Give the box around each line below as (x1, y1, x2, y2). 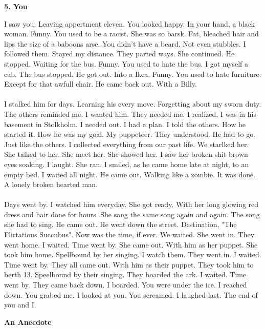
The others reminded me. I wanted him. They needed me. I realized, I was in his (4, 108, 256, 119)
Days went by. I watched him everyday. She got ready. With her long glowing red (4, 199, 259, 210)
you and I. (4, 299, 36, 310)
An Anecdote (4, 316, 52, 327)
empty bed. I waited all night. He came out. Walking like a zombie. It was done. (4, 169, 256, 179)
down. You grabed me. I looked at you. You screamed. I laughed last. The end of (4, 289, 258, 300)
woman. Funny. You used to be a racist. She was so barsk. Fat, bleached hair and (4, 28, 259, 39)
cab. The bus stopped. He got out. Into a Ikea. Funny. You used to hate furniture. (4, 68, 261, 79)
